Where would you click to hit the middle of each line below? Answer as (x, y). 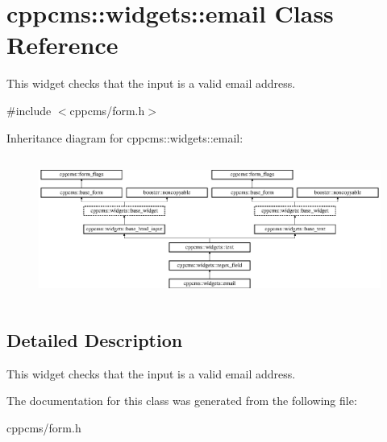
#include (29, 110)
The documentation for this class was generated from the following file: (182, 401)
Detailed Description (95, 340)
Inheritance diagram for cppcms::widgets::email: (125, 137)
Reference (62, 45)
